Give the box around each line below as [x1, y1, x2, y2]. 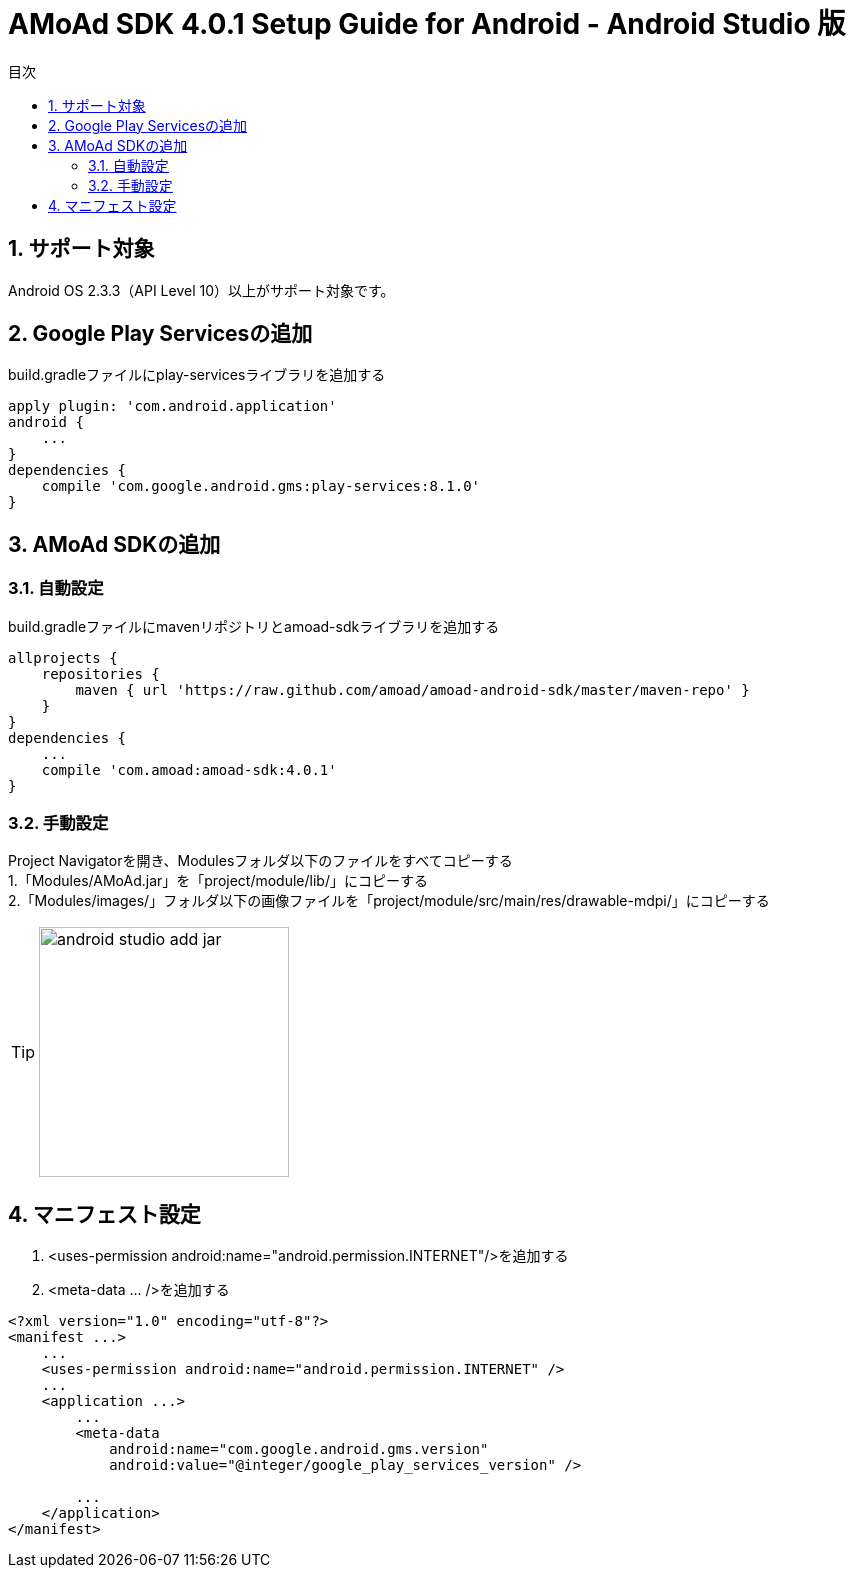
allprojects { [8, 649, 118, 666]
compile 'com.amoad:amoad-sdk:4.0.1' [41, 761, 337, 778]
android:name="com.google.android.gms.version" [109, 1441, 489, 1458]
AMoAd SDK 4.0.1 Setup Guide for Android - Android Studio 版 [8, 7, 846, 41]
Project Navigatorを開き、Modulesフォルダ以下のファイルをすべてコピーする [8, 852, 513, 870]
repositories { [41, 665, 160, 682]
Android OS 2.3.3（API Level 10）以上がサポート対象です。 [8, 281, 395, 299]
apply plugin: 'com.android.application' [8, 398, 337, 415]
